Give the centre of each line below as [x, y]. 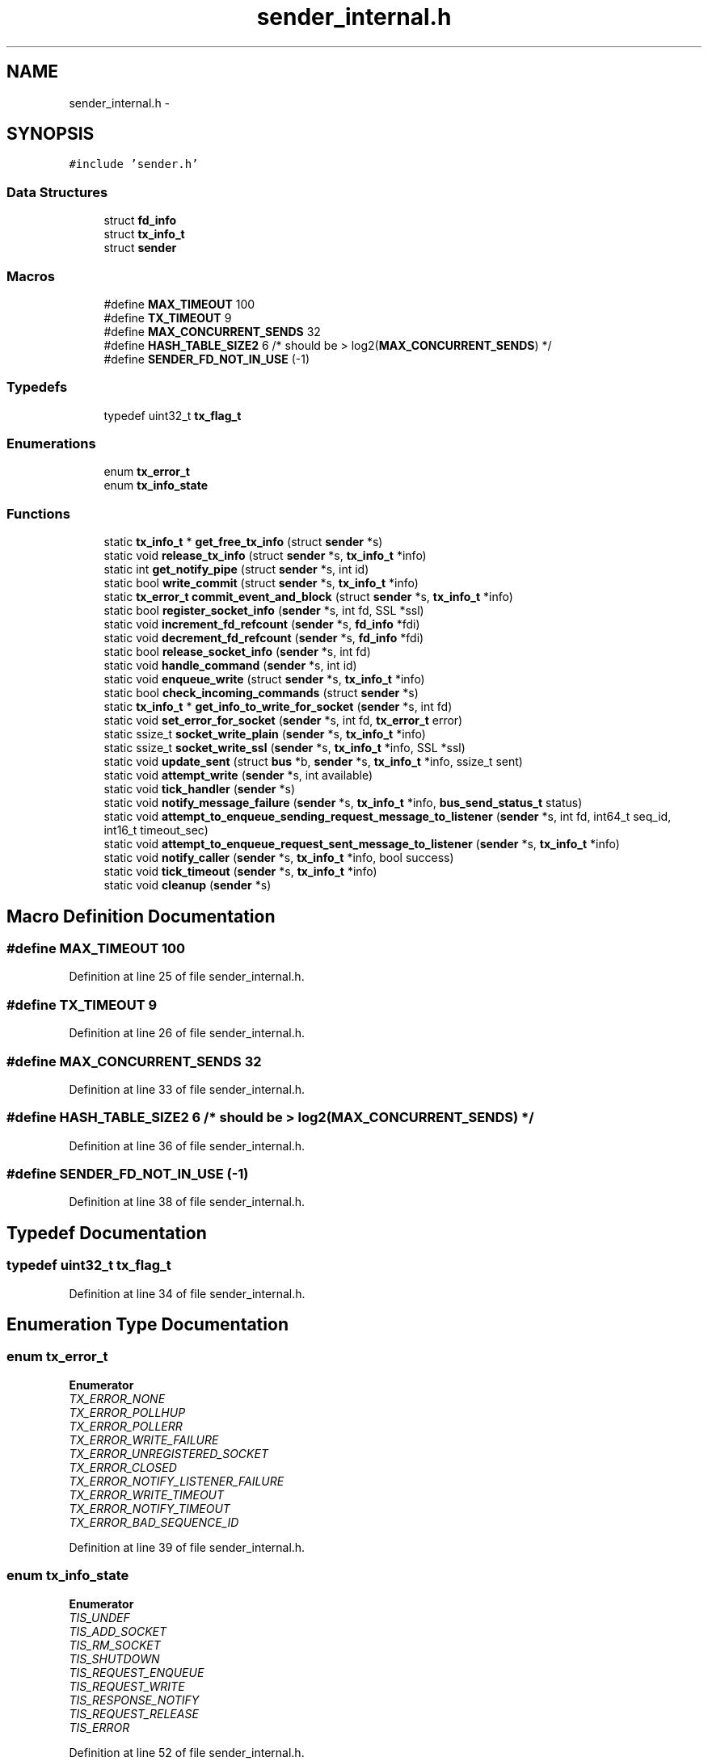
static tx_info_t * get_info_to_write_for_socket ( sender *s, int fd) [278, 707]
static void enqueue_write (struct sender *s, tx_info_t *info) [264, 679]
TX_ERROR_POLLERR [126, 1426]
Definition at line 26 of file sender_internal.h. [187, 1033]
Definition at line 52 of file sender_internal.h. [187, 1752]
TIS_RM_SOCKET [115, 1645]
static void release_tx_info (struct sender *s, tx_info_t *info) [265, 556]
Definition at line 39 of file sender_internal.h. [187, 1547]
